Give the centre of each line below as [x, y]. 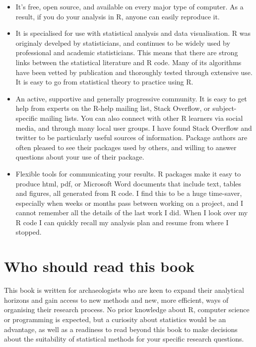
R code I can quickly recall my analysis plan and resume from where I [122, 222]
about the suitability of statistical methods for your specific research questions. [124, 339]
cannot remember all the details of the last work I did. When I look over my [132, 213]
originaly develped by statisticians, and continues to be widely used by [123, 43]
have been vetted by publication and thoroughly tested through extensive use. [134, 72]
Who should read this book [99, 266]
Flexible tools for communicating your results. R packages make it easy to [128, 173]
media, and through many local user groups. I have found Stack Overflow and [134, 128]
